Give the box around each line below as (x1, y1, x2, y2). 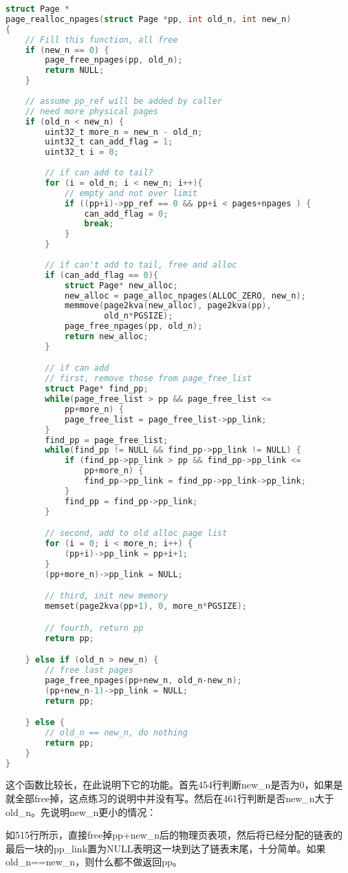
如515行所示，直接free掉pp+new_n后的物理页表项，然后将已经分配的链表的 (6, 828, 343, 842)
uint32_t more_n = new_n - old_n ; (45, 127, 203, 137)
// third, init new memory (45, 591, 168, 601)
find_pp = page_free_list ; (45, 435, 168, 445)
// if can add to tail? (45, 168, 153, 177)
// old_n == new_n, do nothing (45, 727, 188, 737)
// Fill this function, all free (25, 34, 178, 45)
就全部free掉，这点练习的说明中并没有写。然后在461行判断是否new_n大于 (6, 791, 334, 806)
